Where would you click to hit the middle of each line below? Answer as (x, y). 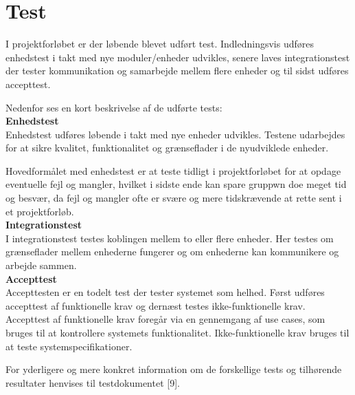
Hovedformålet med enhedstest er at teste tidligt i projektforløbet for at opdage (173, 170)
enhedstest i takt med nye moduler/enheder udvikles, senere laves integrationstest (178, 57)
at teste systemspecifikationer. (69, 346)
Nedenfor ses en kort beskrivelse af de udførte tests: (114, 107)
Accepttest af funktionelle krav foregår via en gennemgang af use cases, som (165, 319)
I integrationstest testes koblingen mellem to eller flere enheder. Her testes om (170, 238)
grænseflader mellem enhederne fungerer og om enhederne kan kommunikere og (172, 252)
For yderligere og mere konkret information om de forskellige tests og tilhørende (174, 369)
